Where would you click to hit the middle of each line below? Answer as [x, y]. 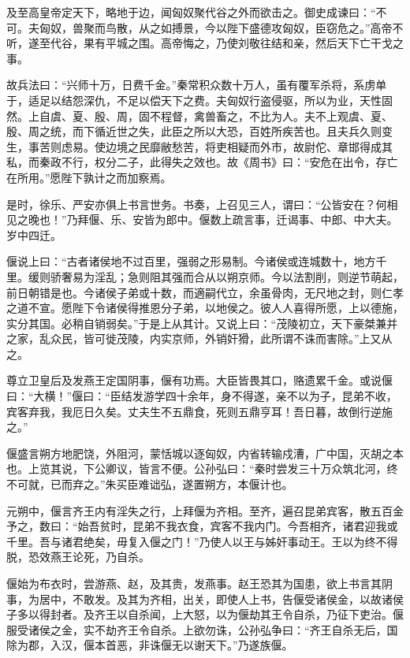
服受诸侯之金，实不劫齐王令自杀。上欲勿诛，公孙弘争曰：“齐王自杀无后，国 [202, 629]
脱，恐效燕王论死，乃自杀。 [78, 557]
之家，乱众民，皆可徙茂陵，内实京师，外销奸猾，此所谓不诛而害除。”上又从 [199, 338]
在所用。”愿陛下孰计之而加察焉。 [89, 177]
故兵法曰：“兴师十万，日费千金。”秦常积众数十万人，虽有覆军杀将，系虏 [191, 85]
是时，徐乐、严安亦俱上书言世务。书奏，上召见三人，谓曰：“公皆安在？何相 [202, 204]
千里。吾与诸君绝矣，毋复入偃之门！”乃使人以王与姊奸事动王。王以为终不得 [202, 541]
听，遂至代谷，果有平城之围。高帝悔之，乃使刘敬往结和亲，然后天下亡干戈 [199, 43]
